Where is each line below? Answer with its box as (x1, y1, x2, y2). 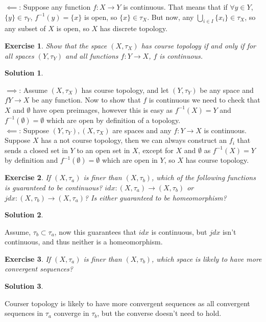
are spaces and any (112, 125, 172, 135)
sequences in (5, 308, 43, 318)
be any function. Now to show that (32, 94, 141, 105)
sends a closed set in (5, 144, 68, 155)
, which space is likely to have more (151, 253, 262, 264)
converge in (54, 308, 89, 318)
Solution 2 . (5, 209, 43, 220)
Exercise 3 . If (5, 253, 51, 264)
